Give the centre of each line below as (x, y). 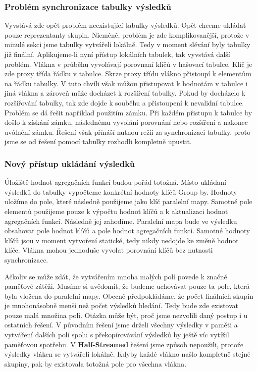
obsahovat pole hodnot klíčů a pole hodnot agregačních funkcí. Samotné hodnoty (127, 231)
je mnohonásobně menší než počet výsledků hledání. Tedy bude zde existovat (122, 305)
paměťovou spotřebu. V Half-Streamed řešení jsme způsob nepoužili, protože (124, 344)
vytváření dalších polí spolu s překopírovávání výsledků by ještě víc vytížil (117, 335)
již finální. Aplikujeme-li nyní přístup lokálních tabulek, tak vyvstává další (117, 54)
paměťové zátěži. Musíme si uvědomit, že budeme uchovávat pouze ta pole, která (127, 286)
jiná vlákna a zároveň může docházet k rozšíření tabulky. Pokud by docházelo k (125, 93)
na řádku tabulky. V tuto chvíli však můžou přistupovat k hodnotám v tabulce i (126, 83)
